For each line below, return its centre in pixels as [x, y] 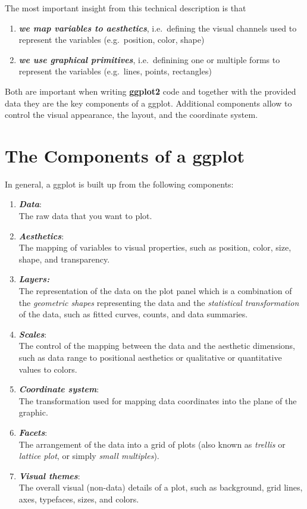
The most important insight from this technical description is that [126, 8]
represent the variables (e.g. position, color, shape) [112, 40]
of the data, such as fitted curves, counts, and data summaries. [133, 314]
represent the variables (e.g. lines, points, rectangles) [115, 71]
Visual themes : [49, 475]
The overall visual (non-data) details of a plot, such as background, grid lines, [161, 487]
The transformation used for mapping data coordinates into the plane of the [158, 400]
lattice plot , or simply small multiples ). [89, 456]
